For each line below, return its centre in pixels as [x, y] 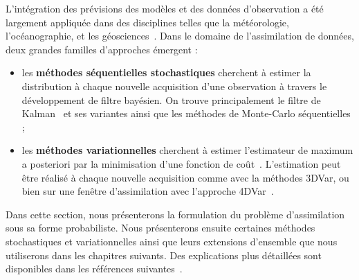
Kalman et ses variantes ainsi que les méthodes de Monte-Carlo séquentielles [186, 113]
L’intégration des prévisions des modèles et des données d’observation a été [165, 8]
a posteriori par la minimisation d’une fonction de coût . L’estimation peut [181, 163]
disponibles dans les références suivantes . [94, 269]
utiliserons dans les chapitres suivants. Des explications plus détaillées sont [164, 255]
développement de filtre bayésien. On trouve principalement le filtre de [171, 99]
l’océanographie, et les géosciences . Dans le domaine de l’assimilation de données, [180, 36]
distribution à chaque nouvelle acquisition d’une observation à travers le [174, 86]
